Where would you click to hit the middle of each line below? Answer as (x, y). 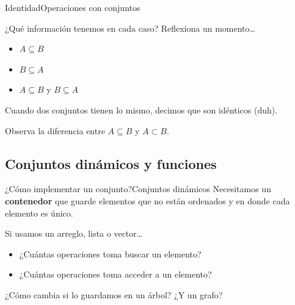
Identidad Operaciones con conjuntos (73, 7)
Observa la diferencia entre (55, 130)
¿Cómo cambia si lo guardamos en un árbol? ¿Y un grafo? (114, 294)
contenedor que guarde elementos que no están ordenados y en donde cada (147, 200)
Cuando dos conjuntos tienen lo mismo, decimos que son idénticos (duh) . (141, 109)
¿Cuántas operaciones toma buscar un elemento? (110, 253)
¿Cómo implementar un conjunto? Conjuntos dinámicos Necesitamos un (138, 189)
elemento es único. (39, 213)
